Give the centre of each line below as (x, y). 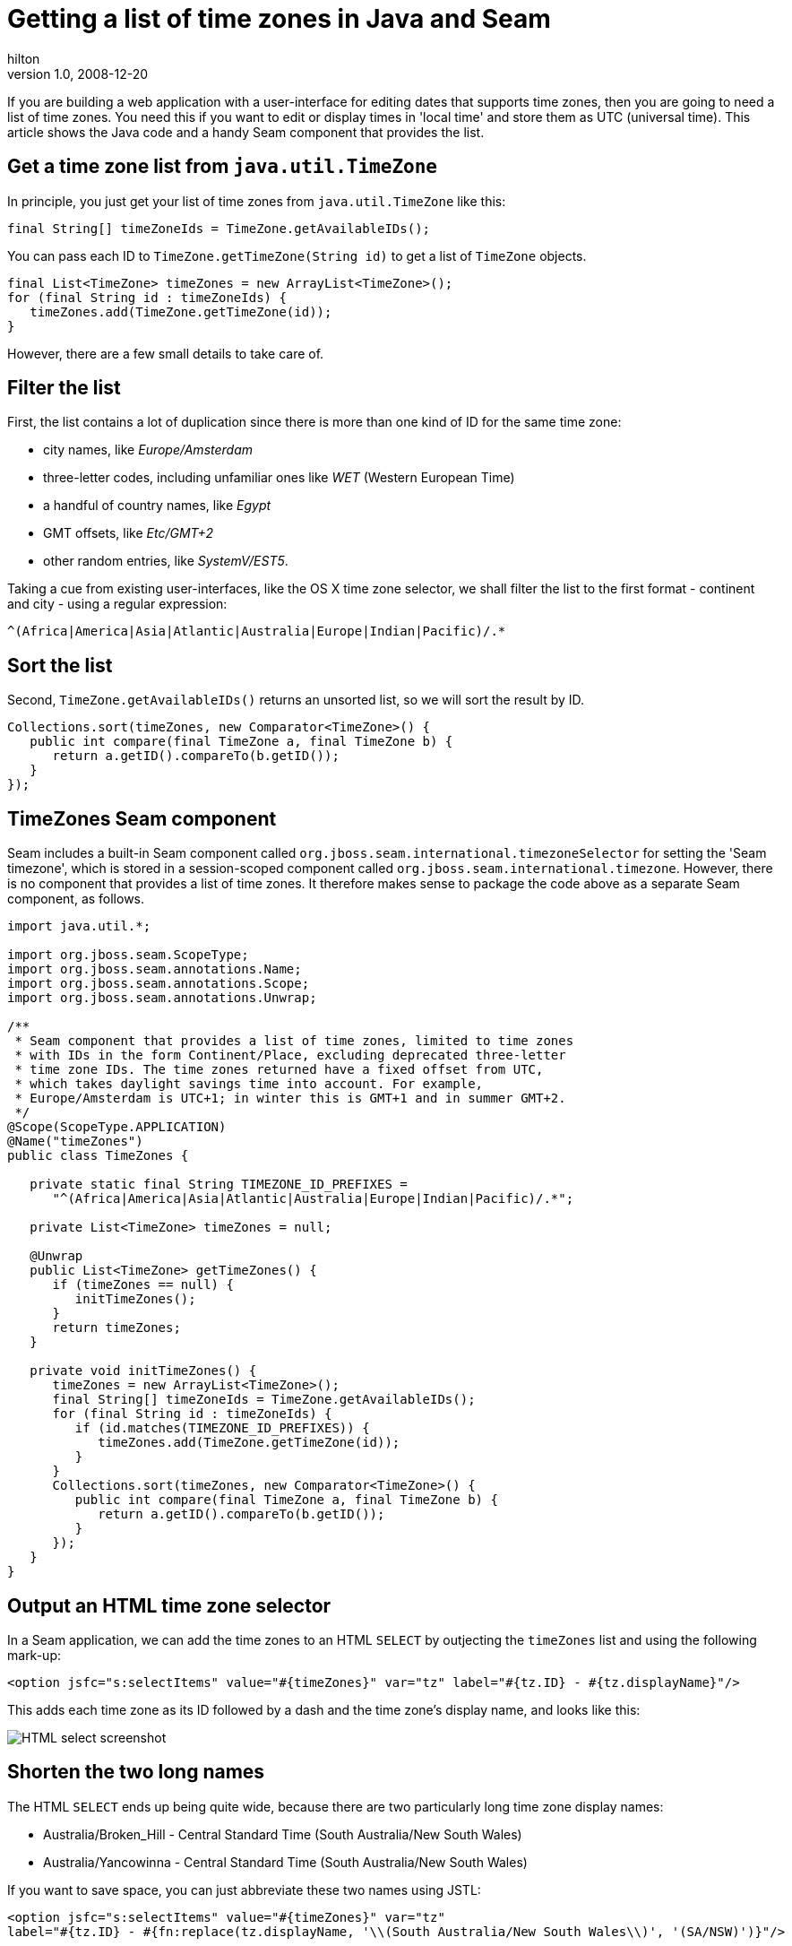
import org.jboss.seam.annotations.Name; (155, 969)
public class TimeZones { (98, 1156)
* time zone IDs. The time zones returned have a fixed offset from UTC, (279, 1070)
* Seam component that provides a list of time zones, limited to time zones (294, 1041)
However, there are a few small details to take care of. (166, 353)
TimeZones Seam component (142, 818)
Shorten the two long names (136, 1772)
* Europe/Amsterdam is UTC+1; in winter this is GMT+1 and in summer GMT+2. (290, 1098)
